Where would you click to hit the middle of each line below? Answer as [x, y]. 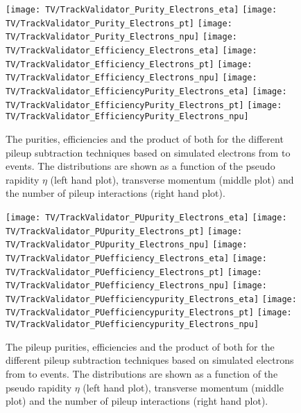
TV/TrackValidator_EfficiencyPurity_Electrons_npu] [127, 117]
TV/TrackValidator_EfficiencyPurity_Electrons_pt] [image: [144, 105]
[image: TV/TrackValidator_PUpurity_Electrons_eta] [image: [146, 217]
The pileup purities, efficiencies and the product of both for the [140, 346]
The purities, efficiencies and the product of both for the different [145, 138]
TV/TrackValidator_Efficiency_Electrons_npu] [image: [131, 78]
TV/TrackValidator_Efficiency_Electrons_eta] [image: [131, 50]
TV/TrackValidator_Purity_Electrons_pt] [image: [119, 23]
